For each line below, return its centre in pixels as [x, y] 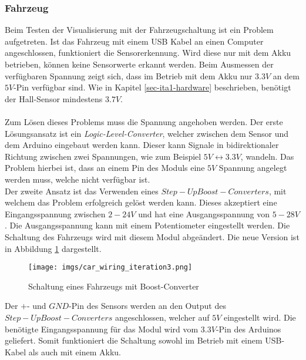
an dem [286, 75]
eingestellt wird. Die [260, 317]
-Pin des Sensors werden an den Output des [147, 306]
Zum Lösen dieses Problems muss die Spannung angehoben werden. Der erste [144, 121]
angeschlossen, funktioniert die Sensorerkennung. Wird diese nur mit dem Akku [148, 53]
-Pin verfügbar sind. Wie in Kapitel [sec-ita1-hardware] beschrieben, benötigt [152, 87]
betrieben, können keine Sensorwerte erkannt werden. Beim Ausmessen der [139, 64]
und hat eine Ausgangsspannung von [204, 213]
